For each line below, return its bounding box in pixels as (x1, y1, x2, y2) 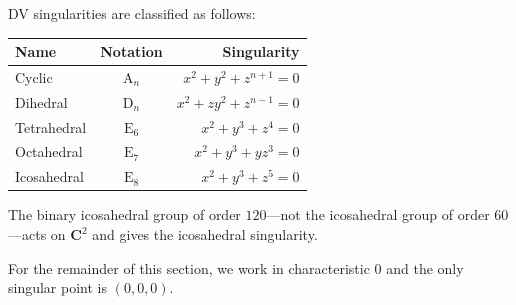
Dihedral (15, 91, 68, 112)
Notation (100, 41, 163, 62)
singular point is (8, 277, 107, 298)
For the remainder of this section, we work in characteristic (8, 257, 370, 278)
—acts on (8, 224, 66, 244)
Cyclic (15, 66, 53, 87)
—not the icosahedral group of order (266, 204, 490, 225)
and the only (386, 257, 464, 278)
